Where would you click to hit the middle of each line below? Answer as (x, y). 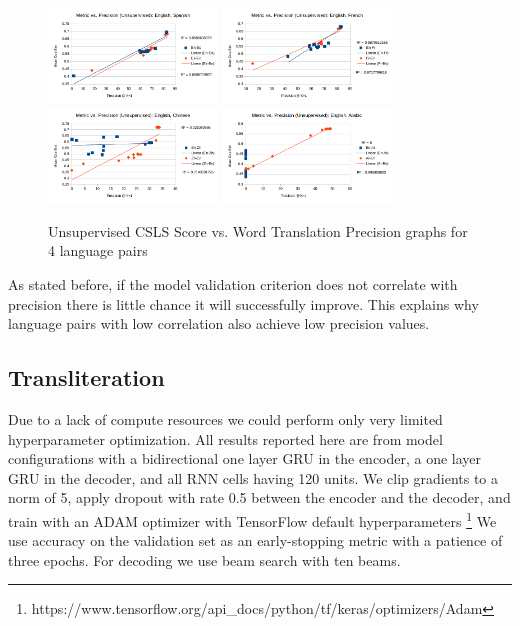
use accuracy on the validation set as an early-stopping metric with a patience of (255, 540)
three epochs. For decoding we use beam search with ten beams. (204, 559)
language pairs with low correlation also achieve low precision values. (219, 323)
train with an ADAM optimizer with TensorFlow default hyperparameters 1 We (252, 519)
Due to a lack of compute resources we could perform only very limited (225, 418)
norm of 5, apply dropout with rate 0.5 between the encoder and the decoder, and (259, 497)
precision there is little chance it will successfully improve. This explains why (243, 303)
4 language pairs (98, 250)
